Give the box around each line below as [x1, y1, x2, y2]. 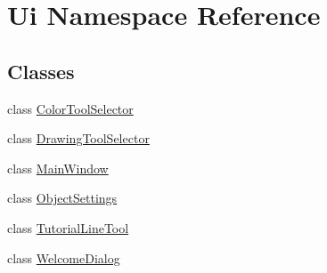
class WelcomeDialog [7, 248, 120, 267]
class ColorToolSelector [7, 99, 134, 117]
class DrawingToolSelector [7, 129, 150, 148]
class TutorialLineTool [7, 218, 129, 237]
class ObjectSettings [7, 189, 118, 207]
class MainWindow [7, 158, 109, 177]
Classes [7, 57, 75, 84]
